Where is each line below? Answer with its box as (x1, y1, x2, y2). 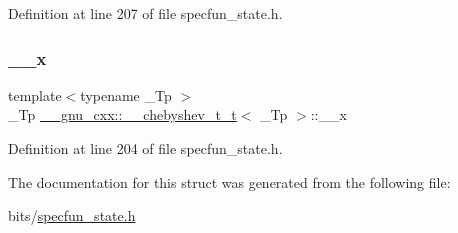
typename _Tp (80, 84, 172, 105)
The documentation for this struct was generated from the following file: (8, 171, 451, 192)
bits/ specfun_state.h (8, 205, 136, 226)
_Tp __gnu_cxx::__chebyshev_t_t (8, 104, 237, 125)
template (8, 84, 62, 105)
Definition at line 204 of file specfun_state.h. (8, 138, 283, 158)
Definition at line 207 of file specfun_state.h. (8, 3, 283, 23)
